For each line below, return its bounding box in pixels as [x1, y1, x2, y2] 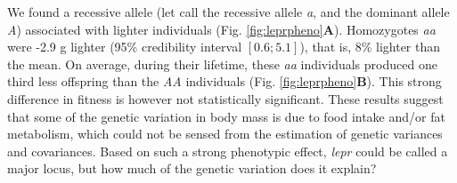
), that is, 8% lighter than [299, 37, 441, 56]
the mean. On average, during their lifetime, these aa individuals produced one [7, 54, 437, 73]
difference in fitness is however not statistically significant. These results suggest [7, 89, 444, 107]
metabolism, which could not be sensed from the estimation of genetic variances [7, 124, 443, 143]
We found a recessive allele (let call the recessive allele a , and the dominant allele [7, 3, 450, 20]
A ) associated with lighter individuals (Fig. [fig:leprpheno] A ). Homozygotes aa [7, 20, 436, 38]
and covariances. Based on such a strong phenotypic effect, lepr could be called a [7, 141, 448, 160]
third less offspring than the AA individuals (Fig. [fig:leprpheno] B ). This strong [7, 72, 442, 91]
